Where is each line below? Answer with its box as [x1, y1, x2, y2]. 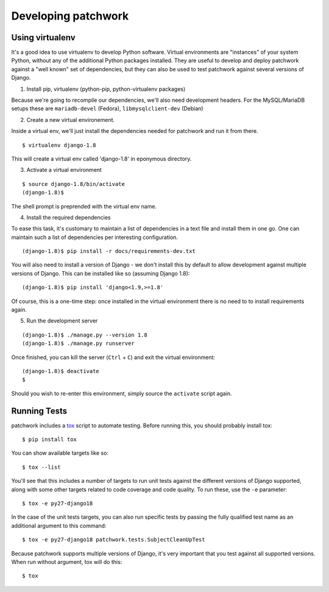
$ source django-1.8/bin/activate [22, 180, 125, 187]
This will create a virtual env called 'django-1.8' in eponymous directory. [11, 155, 192, 162]
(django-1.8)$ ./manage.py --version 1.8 [22, 331, 147, 338]
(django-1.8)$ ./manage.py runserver [22, 340, 135, 347]
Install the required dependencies [26, 213, 111, 221]
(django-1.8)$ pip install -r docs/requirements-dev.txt [22, 248, 196, 255]
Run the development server [26, 317, 98, 324]
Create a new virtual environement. [26, 116, 115, 123]
